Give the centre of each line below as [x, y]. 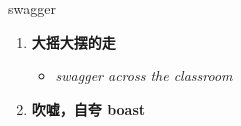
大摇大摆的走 [73, 41]
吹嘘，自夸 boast [88, 108]
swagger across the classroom [144, 75]
